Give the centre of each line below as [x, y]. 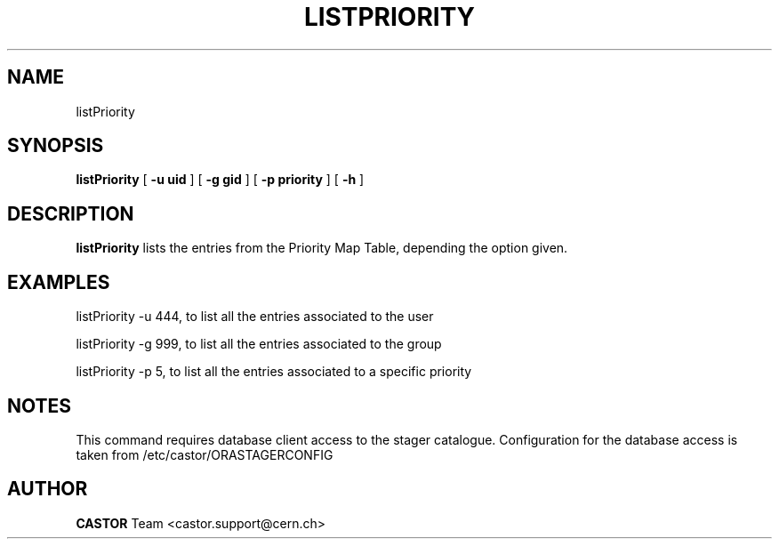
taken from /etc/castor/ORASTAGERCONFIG [205, 454]
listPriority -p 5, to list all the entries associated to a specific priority [274, 372]
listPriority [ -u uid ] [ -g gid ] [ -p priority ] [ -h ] [220, 180]
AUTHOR [48, 489]
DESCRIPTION [71, 213]
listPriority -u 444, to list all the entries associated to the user [255, 317]
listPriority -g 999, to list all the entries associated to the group [259, 344]
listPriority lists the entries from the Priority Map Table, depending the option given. [322, 248]
